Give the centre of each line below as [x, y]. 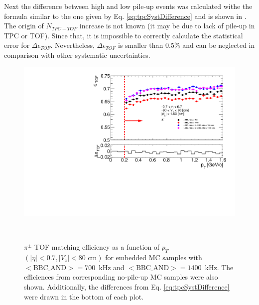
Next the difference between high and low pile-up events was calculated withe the [128, 6]
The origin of [24, 26]
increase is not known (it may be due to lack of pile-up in [167, 26]
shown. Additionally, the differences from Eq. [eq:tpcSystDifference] [127, 286]
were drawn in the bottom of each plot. [84, 296]
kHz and [112, 267]
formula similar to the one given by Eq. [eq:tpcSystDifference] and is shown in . [125, 16]
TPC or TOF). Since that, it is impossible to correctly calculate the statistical [124, 35]
